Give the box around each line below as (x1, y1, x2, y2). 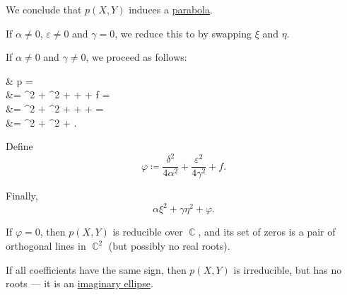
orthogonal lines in (6, 238, 86, 253)
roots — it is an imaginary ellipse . (6, 276, 153, 291)
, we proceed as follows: (86, 50, 187, 64)
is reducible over (112, 224, 183, 239)
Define (6, 139, 33, 154)
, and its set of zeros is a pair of (198, 224, 336, 239)
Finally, (6, 188, 38, 203)
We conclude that (6, 2, 82, 16)
